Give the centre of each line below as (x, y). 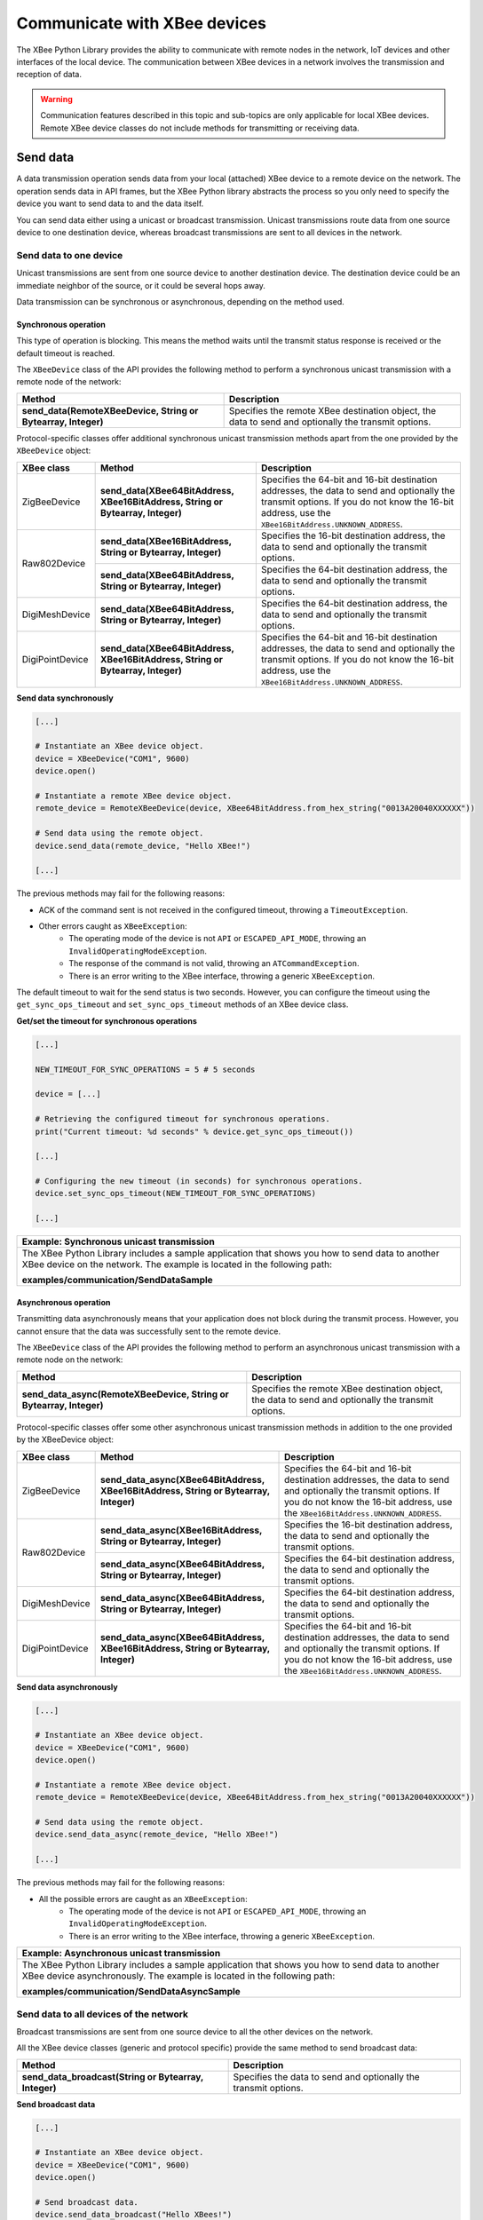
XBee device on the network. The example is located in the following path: (177, 1265)
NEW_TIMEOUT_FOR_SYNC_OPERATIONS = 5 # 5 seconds (145, 1069)
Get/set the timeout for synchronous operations (107, 1020)
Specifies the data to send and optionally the (327, 2076)
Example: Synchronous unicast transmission (118, 1241)
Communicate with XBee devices (141, 23)
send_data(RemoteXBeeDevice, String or (110, 410)
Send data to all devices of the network (103, 2014)
